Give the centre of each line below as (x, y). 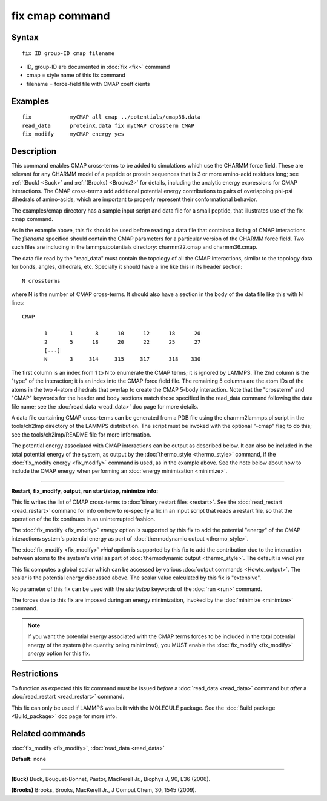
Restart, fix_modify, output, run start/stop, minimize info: (85, 491)
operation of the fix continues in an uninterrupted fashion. (83, 519)
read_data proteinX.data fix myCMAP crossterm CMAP (108, 125)
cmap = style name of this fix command (76, 75)
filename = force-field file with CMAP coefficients (88, 84)
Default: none (29, 759)
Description (34, 151)
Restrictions (35, 674)
